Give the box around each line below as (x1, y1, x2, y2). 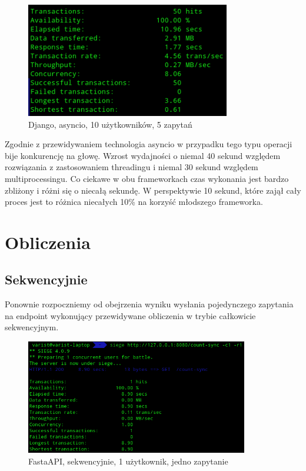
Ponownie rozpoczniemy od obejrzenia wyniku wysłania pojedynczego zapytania (5, 298, 294, 310)
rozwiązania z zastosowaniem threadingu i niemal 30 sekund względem (5, 161, 258, 173)
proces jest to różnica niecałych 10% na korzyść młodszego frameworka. (5, 195, 263, 208)
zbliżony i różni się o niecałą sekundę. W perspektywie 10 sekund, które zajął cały (5, 184, 301, 196)
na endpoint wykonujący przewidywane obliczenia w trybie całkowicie (5, 309, 256, 321)
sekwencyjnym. (5, 321, 59, 333)
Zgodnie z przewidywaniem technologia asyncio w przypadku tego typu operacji (5, 138, 292, 150)
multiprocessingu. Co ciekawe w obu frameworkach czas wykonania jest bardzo (5, 172, 289, 184)
